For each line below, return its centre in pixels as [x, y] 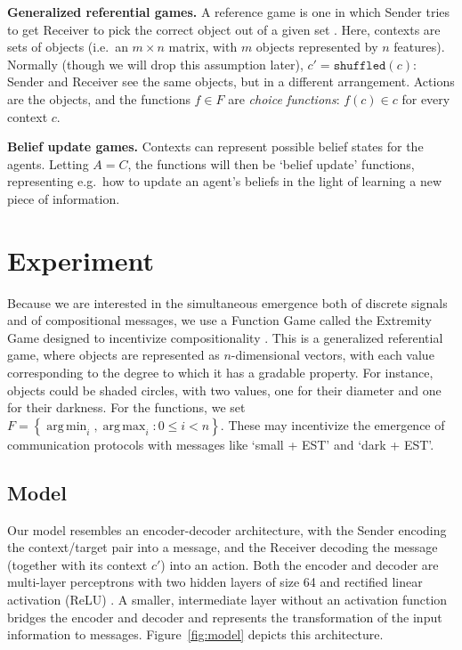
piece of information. [64, 198]
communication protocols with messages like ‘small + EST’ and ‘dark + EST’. [221, 444]
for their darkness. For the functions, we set [126, 407]
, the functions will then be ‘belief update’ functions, [271, 163]
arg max [124, 426]
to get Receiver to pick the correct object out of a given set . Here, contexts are [224, 29]
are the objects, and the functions [99, 98]
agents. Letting [48, 163]
